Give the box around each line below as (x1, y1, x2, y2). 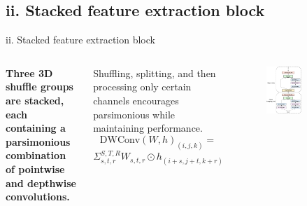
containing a (6, 121, 66, 135)
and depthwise (6, 175, 76, 190)
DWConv (99, 135, 141, 145)
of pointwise (6, 161, 65, 176)
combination (6, 148, 66, 163)
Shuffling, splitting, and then (93, 65, 216, 80)
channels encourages (93, 92, 179, 107)
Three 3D (6, 65, 53, 80)
